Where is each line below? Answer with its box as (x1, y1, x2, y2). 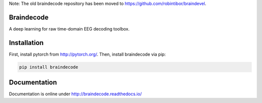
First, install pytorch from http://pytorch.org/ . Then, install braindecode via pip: (9, 51, 166, 57)
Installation (9, 39, 44, 47)
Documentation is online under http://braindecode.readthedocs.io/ (9, 91, 142, 97)
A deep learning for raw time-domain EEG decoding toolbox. (9, 26, 130, 31)
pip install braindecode (19, 64, 79, 70)
